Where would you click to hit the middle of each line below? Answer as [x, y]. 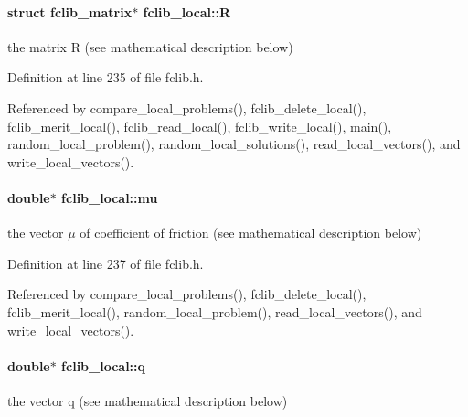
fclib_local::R [187, 11]
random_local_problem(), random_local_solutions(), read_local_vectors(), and [234, 144]
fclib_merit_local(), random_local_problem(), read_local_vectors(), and [215, 311]
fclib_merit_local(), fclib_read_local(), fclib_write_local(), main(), [200, 126]
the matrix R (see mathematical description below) [150, 46]
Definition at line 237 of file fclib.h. [106, 263]
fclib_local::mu [110, 197]
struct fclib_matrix [70, 11]
